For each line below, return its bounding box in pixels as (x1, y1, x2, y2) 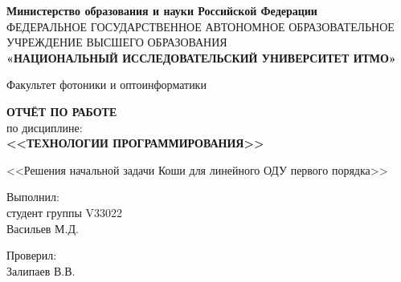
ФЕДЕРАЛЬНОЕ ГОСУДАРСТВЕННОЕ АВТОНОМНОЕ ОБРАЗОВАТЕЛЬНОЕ (6, 18, 395, 34)
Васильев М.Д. (6, 220, 79, 236)
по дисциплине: (6, 119, 83, 135)
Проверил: (6, 247, 57, 264)
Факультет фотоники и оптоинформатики (6, 76, 207, 93)
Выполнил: (6, 188, 59, 205)
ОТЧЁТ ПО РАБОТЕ (6, 103, 117, 119)
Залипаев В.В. (6, 262, 76, 279)
